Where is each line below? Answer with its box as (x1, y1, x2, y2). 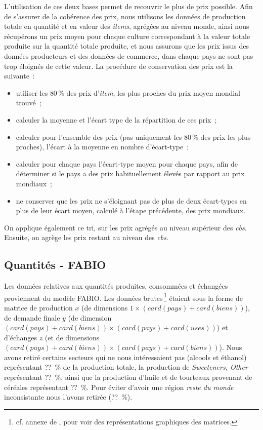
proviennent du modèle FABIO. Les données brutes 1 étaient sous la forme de (4, 291, 243, 303)
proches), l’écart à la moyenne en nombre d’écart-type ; (16, 141, 189, 152)
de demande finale (4, 312, 60, 323)
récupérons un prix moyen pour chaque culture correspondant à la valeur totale (4, 30, 250, 41)
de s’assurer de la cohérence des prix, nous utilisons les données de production (4, 11, 246, 21)
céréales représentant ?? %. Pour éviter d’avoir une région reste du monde (4, 381, 234, 392)
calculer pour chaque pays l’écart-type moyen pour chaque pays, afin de (16, 158, 238, 169)
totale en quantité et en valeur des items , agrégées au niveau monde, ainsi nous (4, 21, 249, 31)
